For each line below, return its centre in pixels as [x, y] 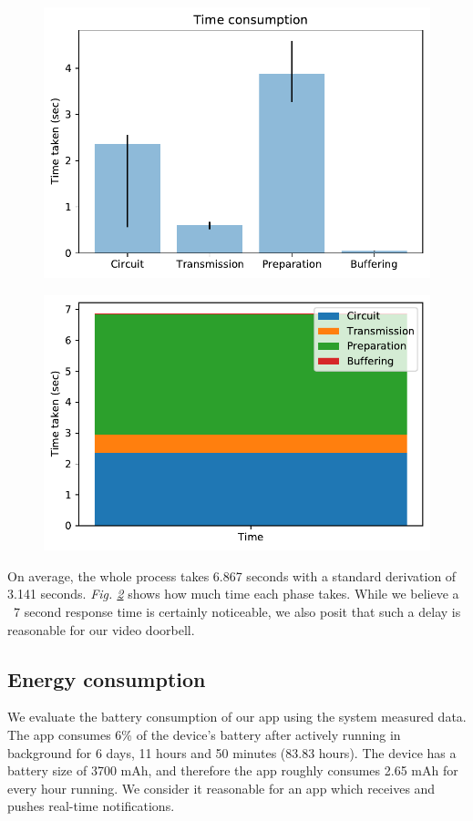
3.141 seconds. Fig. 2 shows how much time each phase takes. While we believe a [233, 594]
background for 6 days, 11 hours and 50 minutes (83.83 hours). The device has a [232, 752]
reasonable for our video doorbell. [101, 629]
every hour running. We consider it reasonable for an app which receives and [221, 788]
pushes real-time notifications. [91, 806]
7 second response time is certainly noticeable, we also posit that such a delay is [237, 611]
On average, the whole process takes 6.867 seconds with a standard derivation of [232, 575]
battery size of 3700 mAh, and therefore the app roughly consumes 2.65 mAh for [233, 770]
